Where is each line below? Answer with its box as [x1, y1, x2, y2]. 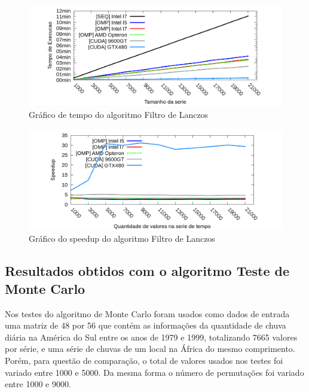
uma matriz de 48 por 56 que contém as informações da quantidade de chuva [5, 319, 286, 332]
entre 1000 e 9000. [5, 378, 71, 390]
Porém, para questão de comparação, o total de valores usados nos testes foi [5, 354, 283, 367]
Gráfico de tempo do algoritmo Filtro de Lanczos [29, 108, 209, 120]
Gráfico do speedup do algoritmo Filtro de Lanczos [29, 232, 215, 245]
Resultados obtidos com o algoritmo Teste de [5, 262, 290, 280]
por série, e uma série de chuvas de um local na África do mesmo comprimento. [5, 342, 295, 355]
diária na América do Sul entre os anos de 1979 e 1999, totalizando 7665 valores [5, 330, 298, 343]
